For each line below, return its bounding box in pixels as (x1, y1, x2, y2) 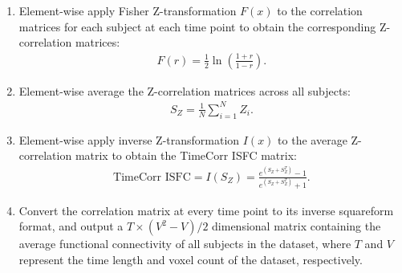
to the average (278, 131, 347, 148)
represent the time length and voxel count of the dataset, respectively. (18, 251, 363, 268)
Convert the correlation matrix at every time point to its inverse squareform (18, 202, 394, 218)
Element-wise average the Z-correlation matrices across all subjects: (18, 82, 351, 99)
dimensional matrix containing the (212, 218, 381, 234)
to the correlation (277, 2, 363, 18)
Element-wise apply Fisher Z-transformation (18, 2, 237, 18)
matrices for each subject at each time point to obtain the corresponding (18, 18, 376, 35)
